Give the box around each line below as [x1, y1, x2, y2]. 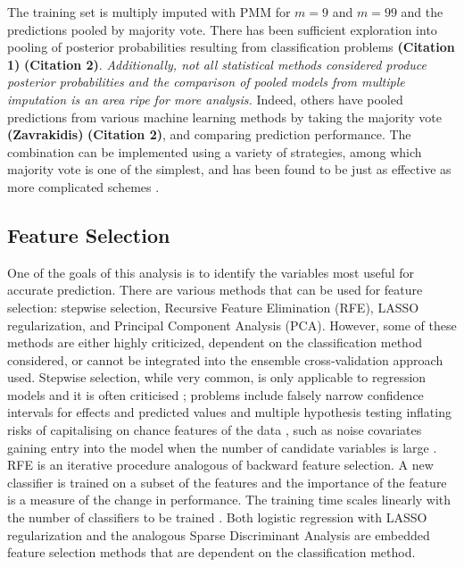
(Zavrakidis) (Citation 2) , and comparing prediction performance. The [7, 125, 411, 144]
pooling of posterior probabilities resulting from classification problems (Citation [7, 38, 455, 56]
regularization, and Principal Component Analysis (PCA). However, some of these [7, 315, 457, 334]
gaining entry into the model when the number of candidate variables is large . [7, 438, 437, 456]
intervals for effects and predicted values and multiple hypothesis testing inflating [7, 403, 452, 421]
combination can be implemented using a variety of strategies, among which [7, 142, 422, 161]
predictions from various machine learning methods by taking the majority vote [7, 107, 442, 126]
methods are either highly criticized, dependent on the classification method [7, 333, 423, 352]
